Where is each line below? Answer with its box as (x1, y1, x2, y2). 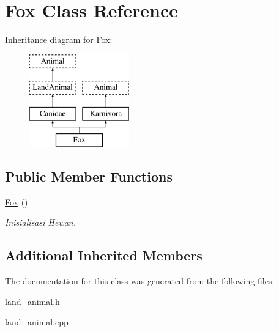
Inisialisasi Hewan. (5, 216, 76, 229)
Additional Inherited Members (5, 246, 203, 265)
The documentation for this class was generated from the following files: (5, 275, 275, 287)
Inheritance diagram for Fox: (5, 33, 113, 46)
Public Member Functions (5, 166, 173, 185)
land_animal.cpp (5, 315, 69, 328)
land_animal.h (5, 295, 60, 308)
